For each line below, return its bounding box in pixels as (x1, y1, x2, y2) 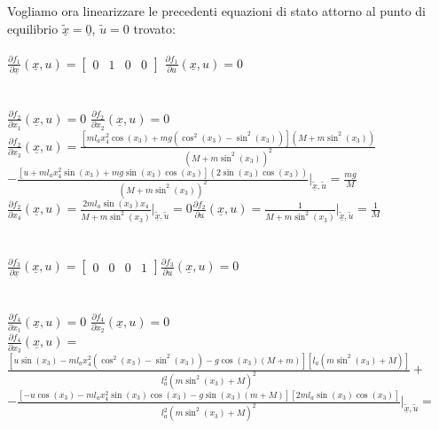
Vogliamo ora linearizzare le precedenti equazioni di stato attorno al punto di (7, 2, 427, 19)
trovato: (133, 19, 176, 37)
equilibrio (7, 19, 59, 37)
